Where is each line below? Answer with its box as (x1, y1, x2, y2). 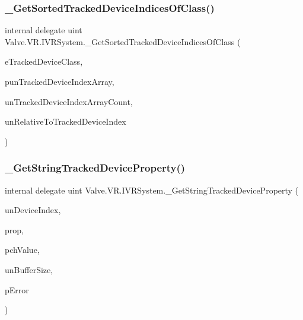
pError (5, 283, 29, 296)
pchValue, (5, 243, 40, 256)
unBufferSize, (5, 263, 53, 275)
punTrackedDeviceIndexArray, (5, 75, 114, 87)
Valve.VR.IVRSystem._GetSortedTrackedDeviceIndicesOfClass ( (5, 35, 241, 47)
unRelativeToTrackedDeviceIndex (5, 115, 126, 128)
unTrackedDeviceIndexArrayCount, (5, 95, 133, 107)
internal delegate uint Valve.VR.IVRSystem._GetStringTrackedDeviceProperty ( (5, 183, 299, 196)
